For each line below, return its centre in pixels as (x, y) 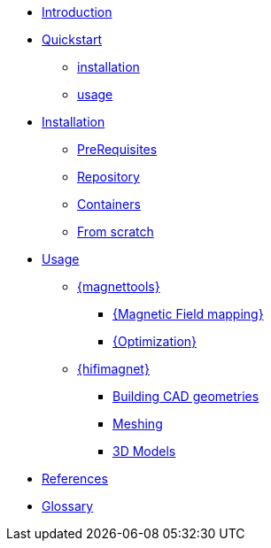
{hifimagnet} (113, 369)
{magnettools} (119, 286)
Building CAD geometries (186, 396)
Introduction (77, 12)
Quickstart (72, 39)
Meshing (138, 424)
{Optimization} (155, 341)
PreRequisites (117, 149)
